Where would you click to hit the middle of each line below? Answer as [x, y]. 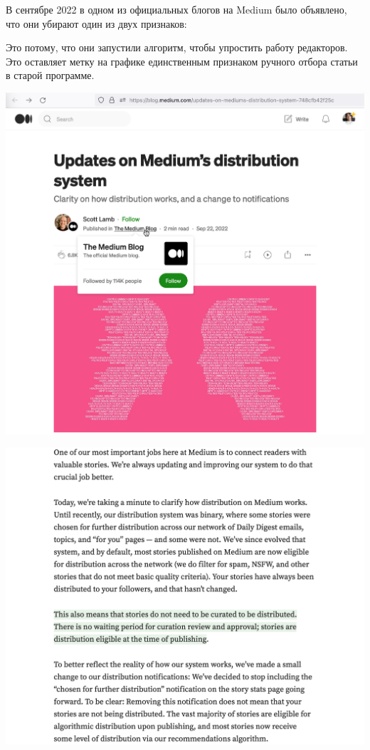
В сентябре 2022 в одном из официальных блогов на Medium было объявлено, [176, 9]
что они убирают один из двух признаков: [96, 23]
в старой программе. [50, 75]
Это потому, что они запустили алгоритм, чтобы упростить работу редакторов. [177, 47]
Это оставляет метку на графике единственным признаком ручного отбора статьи [182, 61]
